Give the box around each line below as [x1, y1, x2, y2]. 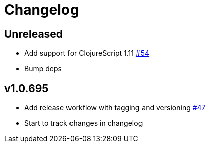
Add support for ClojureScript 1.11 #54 [24, 49, 150, 58]
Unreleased [4, 27, 63, 40]
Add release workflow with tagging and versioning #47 [24, 103, 206, 112]
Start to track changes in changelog [24, 119, 143, 128]
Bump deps [24, 64, 62, 73]
